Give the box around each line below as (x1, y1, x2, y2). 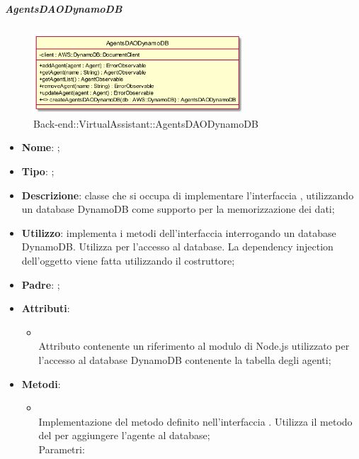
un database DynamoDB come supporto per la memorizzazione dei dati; (21, 201, 335, 216)
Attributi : (21, 301, 70, 316)
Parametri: (38, 441, 85, 456)
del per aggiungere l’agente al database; (38, 428, 210, 443)
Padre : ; (21, 277, 60, 292)
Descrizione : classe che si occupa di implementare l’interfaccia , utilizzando (21, 187, 354, 202)
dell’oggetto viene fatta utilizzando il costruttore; (21, 253, 235, 267)
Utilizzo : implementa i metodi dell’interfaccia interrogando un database (21, 225, 336, 240)
